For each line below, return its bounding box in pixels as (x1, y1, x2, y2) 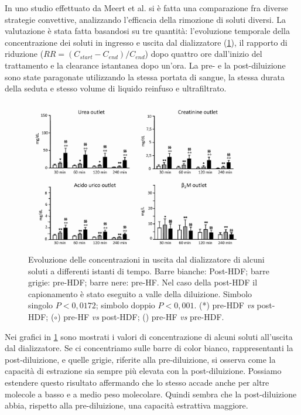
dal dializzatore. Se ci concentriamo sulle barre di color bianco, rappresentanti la (5, 342, 293, 354)
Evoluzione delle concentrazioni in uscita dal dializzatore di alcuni (28, 253, 265, 266)
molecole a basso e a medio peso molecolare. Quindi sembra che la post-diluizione (5, 387, 297, 400)
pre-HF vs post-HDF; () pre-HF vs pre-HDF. (63, 311, 224, 323)
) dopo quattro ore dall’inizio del (145, 47, 262, 60)
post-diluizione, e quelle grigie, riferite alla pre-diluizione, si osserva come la (5, 353, 276, 365)
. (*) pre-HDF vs (194, 299, 254, 311)
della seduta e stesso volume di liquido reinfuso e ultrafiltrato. (5, 82, 227, 94)
